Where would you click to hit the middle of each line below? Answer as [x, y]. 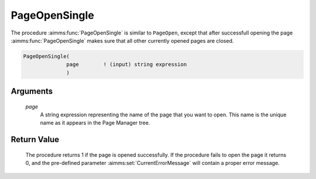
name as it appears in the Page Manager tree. [95, 123]
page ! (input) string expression [127, 65]
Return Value [35, 140]
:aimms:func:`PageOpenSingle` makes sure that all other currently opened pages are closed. [122, 40]
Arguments [32, 92]
